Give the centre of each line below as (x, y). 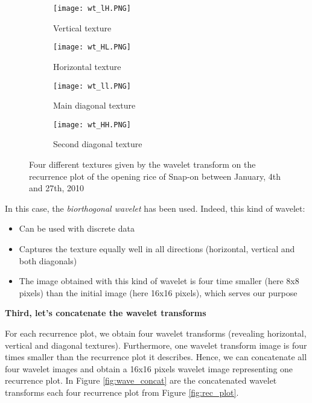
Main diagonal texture (94, 105)
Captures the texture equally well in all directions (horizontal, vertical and (157, 248)
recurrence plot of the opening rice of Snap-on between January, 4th (155, 176)
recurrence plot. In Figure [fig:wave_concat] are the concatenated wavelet (141, 380)
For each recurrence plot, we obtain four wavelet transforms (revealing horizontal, (156, 333)
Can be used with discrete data (77, 228)
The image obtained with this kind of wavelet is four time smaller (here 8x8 (159, 281)
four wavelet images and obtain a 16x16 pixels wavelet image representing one (149, 368)
